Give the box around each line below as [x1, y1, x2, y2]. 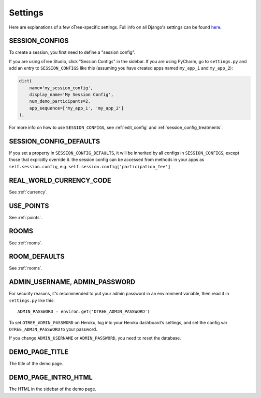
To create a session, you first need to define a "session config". [9, 49, 135, 55]
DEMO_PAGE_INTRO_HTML [9, 373, 93, 382]
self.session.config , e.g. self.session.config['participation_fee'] [9, 163, 171, 169]
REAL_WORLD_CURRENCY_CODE [9, 176, 111, 184]
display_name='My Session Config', [29, 92, 114, 97]
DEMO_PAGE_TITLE [9, 348, 69, 356]
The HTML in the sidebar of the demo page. [9, 386, 97, 392]
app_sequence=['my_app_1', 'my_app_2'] [29, 105, 124, 111]
